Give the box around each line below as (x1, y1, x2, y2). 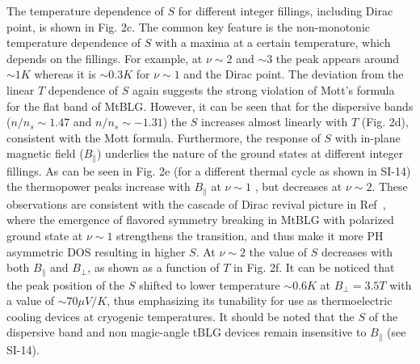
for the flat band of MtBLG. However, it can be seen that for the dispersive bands (6, 97, 414, 114)
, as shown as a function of (87, 259, 220, 276)
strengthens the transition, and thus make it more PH (116, 227, 384, 244)
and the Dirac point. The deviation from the (183, 66, 404, 83)
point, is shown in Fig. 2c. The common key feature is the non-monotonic (6, 18, 371, 35)
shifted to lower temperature (139, 276, 280, 293)
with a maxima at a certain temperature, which (155, 34, 391, 51)
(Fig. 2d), (361, 113, 409, 130)
